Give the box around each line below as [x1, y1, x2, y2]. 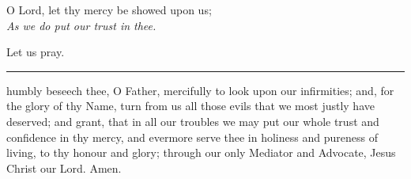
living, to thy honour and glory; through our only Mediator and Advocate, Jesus [6, 144, 396, 161]
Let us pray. [6, 44, 65, 60]
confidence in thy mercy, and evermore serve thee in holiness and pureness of [6, 128, 378, 145]
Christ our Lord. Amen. [6, 159, 122, 176]
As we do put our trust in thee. [6, 17, 156, 33]
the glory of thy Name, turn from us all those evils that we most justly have [6, 97, 375, 114]
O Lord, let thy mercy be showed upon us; [6, 2, 212, 17]
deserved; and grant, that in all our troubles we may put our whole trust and [6, 112, 379, 129]
